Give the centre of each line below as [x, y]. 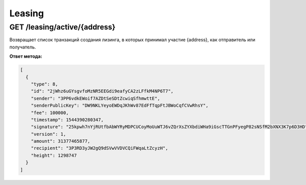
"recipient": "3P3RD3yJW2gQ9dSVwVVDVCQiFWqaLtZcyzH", [99, 148]
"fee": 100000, [50, 113]
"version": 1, [48, 134]
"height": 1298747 [54, 155]
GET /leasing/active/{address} [62, 27]
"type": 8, [44, 84]
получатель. [23, 47]
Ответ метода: [26, 57]
